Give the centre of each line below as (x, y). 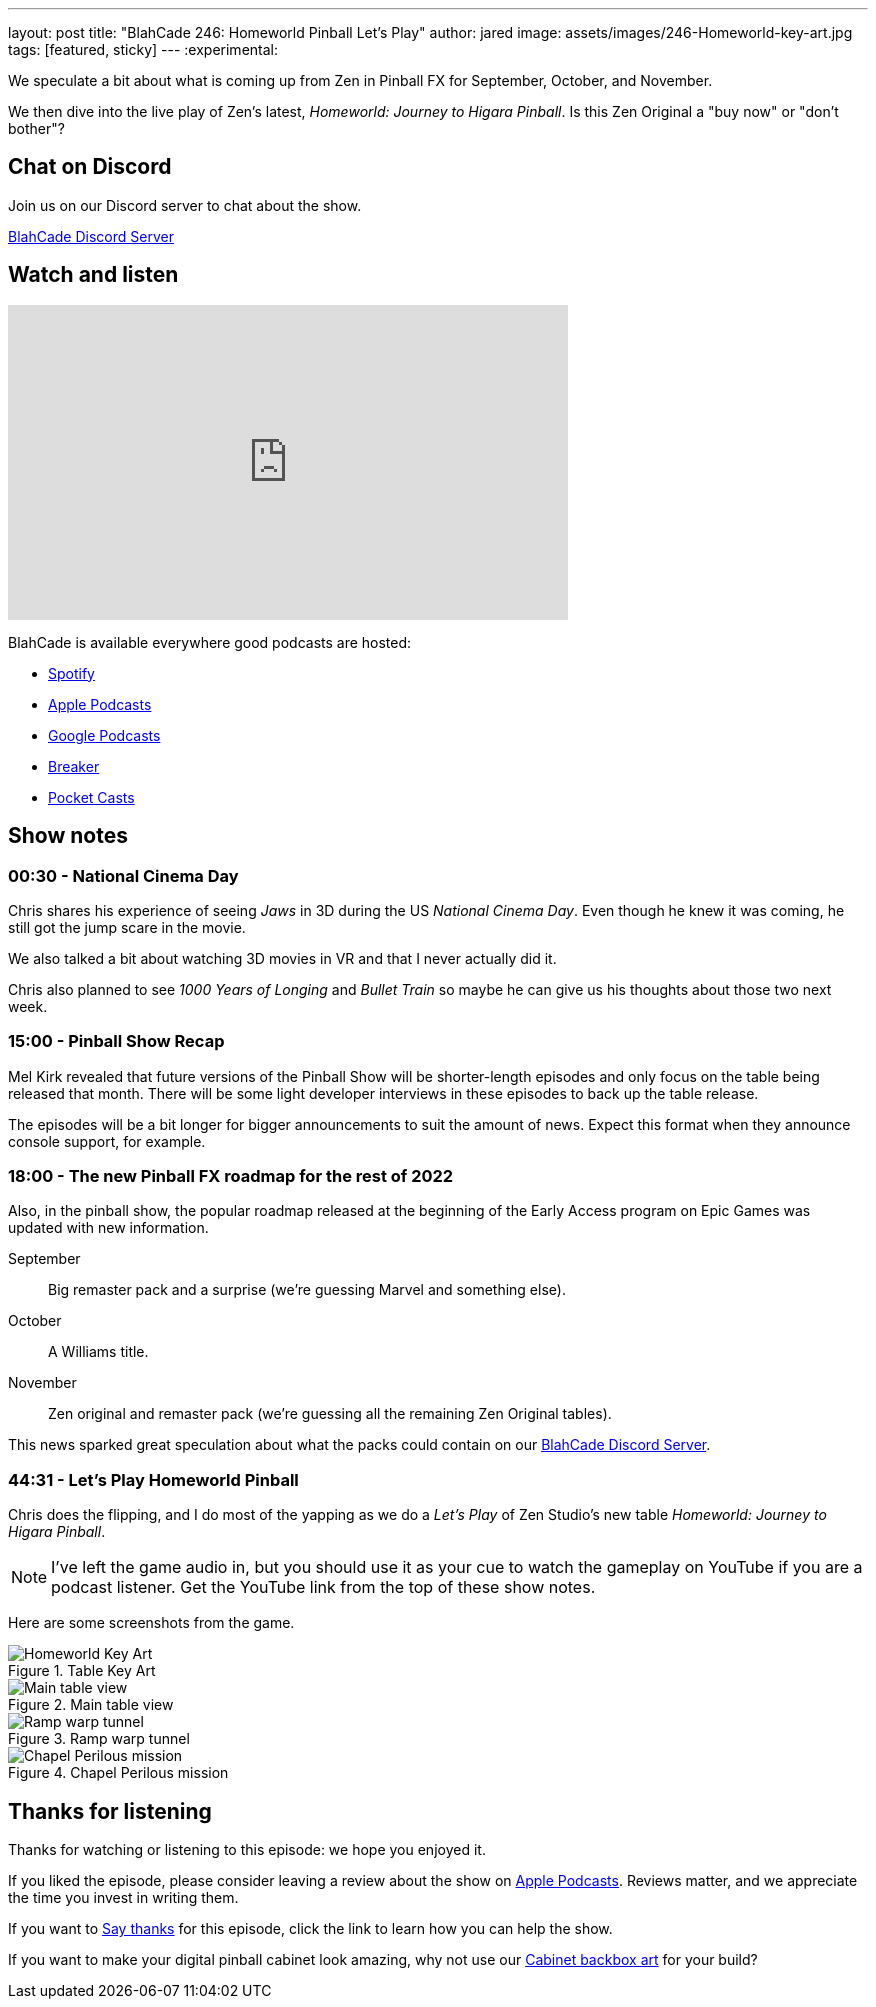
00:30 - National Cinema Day (123, 875)
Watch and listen (93, 275)
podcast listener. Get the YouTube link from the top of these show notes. (323, 1587)
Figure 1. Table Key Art (82, 1671)
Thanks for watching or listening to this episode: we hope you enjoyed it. (247, 1849)
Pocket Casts (91, 797)
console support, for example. (107, 1141)
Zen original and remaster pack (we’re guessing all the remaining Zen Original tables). (330, 1414)
